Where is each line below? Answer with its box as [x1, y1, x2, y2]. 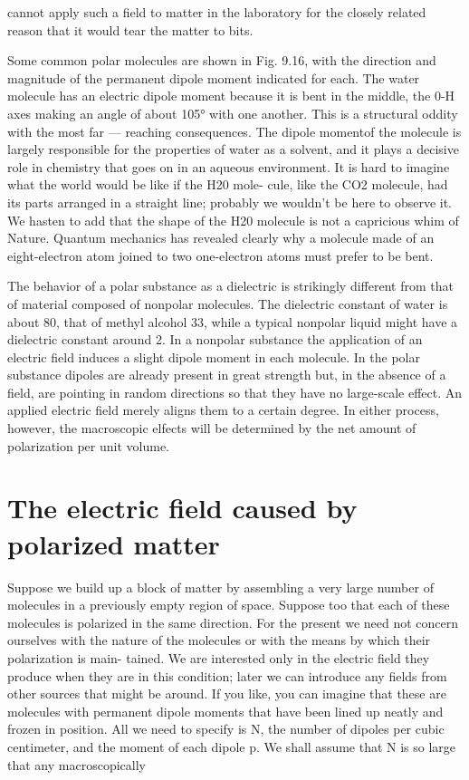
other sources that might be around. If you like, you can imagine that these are [7, 684, 446, 703]
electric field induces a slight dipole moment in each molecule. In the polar [7, 347, 420, 366]
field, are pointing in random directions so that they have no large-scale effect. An [7, 382, 463, 401]
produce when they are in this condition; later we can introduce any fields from [7, 666, 447, 685]
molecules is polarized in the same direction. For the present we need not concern [7, 612, 459, 631]
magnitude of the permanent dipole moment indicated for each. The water [7, 68, 420, 87]
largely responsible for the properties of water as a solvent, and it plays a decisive [7, 140, 459, 159]
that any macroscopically [7, 755, 146, 774]
